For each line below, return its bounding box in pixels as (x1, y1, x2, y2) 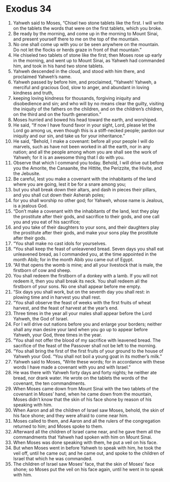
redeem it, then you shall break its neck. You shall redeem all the (13, 278, 148, 284)
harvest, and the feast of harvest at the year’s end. (13, 305, 118, 311)
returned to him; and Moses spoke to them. (13, 423, 103, 429)
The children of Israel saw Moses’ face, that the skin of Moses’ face (13, 461, 155, 467)
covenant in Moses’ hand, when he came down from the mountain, (13, 391, 153, 397)
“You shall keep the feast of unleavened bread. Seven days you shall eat (13, 246, 164, 252)
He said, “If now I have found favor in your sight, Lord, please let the (13, 122, 155, 128)
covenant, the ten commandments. (13, 380, 86, 386)
